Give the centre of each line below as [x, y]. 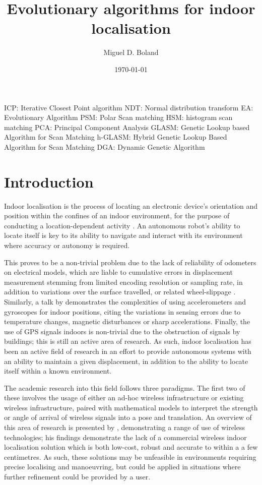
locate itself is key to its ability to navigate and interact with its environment [123, 235]
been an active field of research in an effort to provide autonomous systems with [128, 351]
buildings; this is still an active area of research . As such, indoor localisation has [128, 341]
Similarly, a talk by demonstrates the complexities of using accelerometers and [125, 301]
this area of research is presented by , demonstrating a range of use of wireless [125, 427]
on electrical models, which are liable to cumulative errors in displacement [118, 272]
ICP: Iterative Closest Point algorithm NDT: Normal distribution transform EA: [129, 107]
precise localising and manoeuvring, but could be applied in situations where [122, 467]
